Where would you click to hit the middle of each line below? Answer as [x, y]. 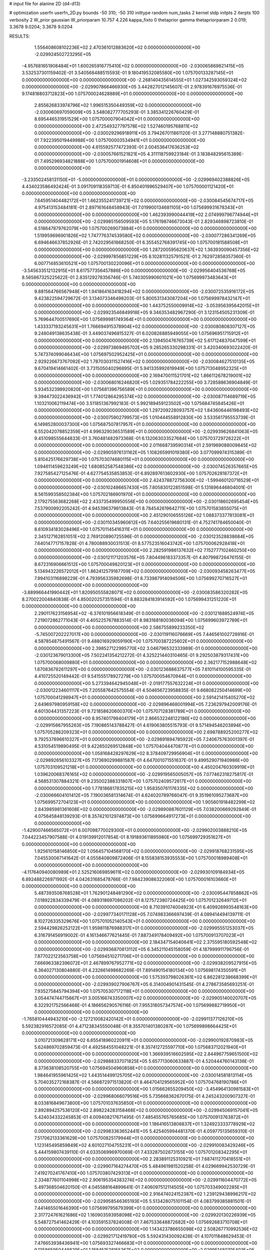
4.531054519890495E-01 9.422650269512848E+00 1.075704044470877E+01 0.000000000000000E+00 [144, 746]
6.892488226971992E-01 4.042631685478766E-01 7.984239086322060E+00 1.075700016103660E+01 [129, 879]
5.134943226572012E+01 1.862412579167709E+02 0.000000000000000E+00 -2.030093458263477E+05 [145, 571]
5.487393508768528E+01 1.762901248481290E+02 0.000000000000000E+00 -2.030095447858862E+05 [146, 893]
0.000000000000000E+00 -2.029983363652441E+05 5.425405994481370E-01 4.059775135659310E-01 [144, 1131]
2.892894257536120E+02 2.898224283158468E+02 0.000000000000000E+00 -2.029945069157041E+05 [146, 1110]
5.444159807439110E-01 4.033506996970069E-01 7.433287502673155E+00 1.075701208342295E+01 [141, 1152]
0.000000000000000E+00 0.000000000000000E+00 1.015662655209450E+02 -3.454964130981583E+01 [146, 1089]
